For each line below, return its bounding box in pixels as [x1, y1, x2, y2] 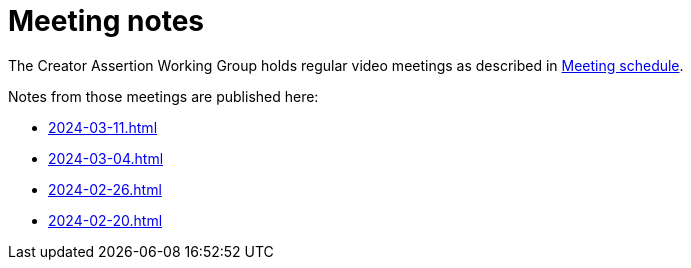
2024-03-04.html [48, 149, 164, 167]
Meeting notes [8, 4, 204, 38]
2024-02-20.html [48, 211, 163, 229]
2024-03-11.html [48, 118, 158, 136]
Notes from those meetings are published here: [8, 87, 319, 105]
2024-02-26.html [48, 180, 162, 198]
